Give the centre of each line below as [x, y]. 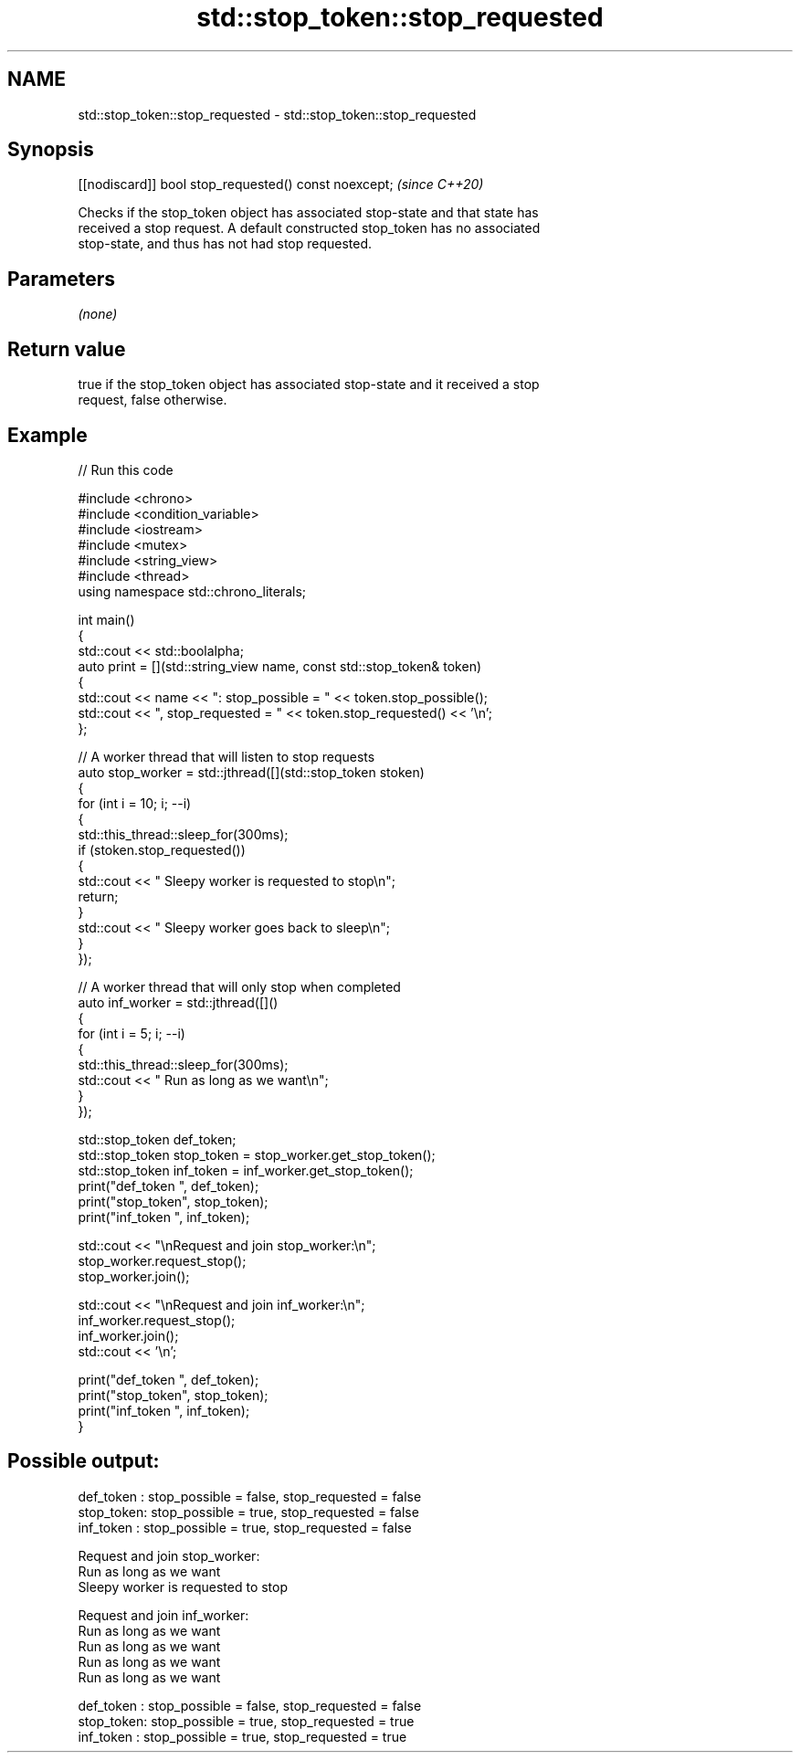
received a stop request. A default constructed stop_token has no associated [309, 228]
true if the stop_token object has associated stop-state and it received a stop [309, 385]
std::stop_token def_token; [157, 1139]
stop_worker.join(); [134, 1276]
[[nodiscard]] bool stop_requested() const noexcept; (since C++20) [281, 184]
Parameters [61, 279]
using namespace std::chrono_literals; [192, 591]
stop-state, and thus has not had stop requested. [225, 244]
